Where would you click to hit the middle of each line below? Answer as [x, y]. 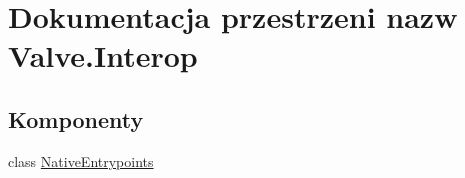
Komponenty [76, 118]
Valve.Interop [103, 55]
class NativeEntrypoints [81, 160]
